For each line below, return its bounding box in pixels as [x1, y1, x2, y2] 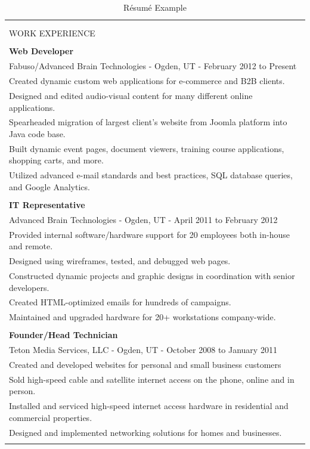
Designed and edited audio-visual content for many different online [9, 89, 253, 101]
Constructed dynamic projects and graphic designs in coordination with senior [9, 269, 295, 281]
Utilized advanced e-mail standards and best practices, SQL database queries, [9, 169, 293, 181]
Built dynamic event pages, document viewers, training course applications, [9, 142, 284, 154]
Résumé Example [123, 1, 187, 13]
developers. [9, 281, 49, 293]
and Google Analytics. [9, 180, 90, 193]
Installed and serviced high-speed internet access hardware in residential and [9, 400, 289, 412]
